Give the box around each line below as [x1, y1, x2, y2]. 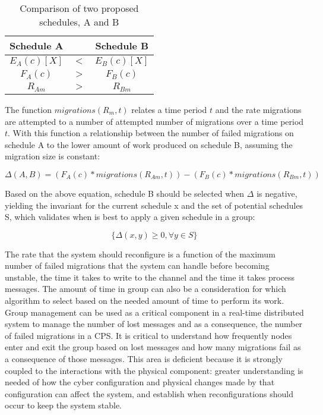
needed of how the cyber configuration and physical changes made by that [5, 376, 275, 388]
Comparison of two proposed [20, 1, 139, 15]
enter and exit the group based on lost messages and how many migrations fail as [5, 341, 301, 353]
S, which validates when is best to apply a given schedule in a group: [5, 210, 255, 223]
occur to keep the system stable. [5, 399, 122, 411]
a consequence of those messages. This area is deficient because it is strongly [5, 353, 283, 365]
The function [5, 103, 52, 115]
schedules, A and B [39, 15, 119, 29]
